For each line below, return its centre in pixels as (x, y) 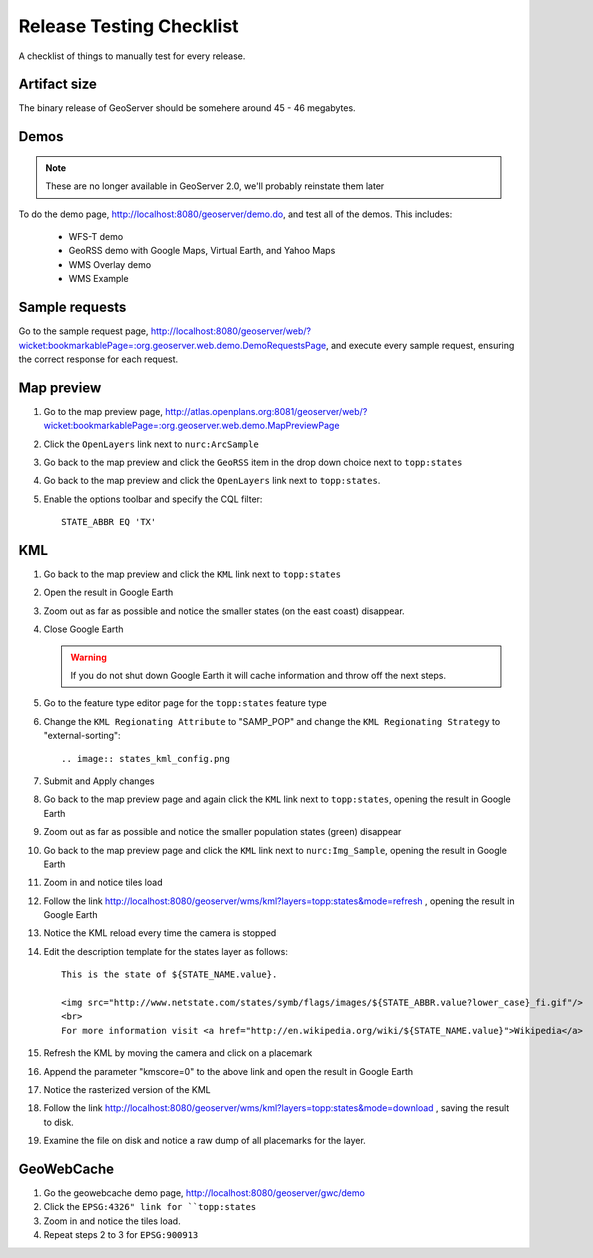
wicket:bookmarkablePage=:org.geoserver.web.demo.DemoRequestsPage (172, 345)
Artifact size (57, 84)
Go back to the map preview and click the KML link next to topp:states (192, 574)
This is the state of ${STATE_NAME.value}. (169, 974)
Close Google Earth (83, 629)
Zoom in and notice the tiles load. (112, 1221)
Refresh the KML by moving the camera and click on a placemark (178, 1053)
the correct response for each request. (98, 359)
